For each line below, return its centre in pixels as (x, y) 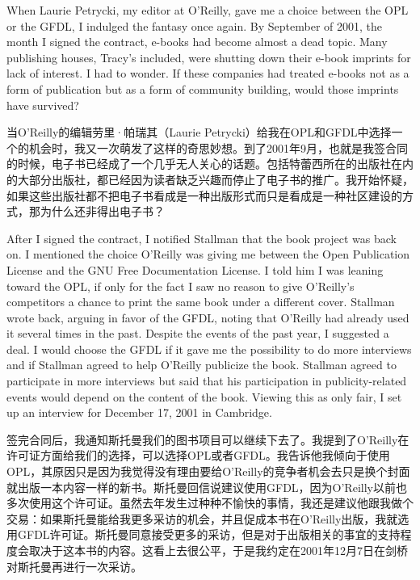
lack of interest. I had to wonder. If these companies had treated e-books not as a (208, 73)
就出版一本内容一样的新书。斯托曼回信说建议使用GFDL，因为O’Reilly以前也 (207, 487)
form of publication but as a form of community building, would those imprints (203, 88)
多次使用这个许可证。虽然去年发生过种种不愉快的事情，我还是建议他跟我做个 (210, 503)
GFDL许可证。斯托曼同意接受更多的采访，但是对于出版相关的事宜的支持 (209, 534)
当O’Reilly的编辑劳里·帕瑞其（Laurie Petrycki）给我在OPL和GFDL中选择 (199, 132)
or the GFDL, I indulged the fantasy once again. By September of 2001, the (194, 25)
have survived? (43, 105)
